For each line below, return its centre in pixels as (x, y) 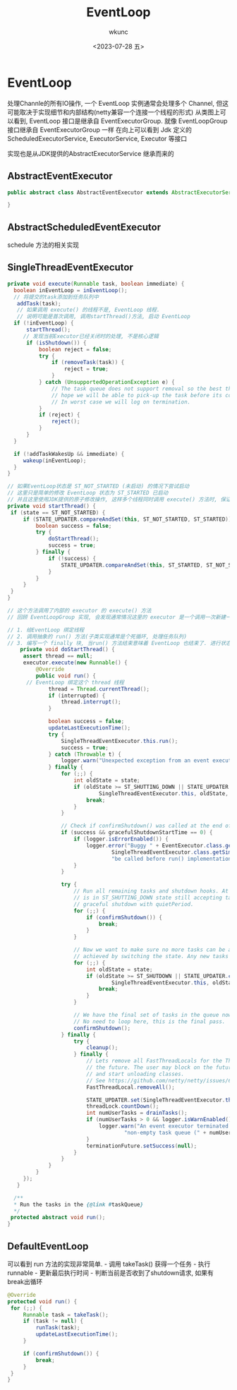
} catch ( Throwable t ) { (85, 754)
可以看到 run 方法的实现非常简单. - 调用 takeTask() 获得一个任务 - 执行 (109, 1264)
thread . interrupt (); (91, 702)
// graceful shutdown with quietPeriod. (134, 904)
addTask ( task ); (39, 303)
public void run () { (66, 676)
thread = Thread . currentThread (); (99, 689)
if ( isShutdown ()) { (56, 343)
